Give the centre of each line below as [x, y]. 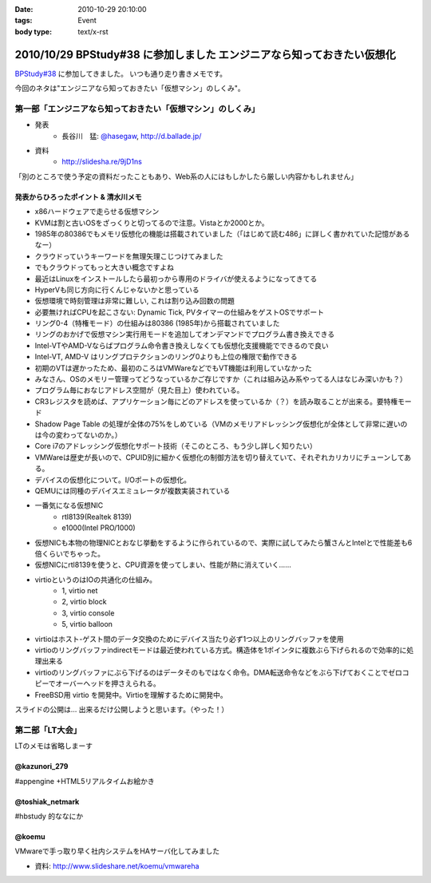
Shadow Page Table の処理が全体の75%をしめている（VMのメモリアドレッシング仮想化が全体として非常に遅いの [221, 424]
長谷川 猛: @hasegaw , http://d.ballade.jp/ [132, 136]
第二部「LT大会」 [48, 730]
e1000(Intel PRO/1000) [99, 528]
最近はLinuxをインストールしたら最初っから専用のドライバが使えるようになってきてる [176, 279]
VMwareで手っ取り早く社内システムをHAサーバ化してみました [117, 851]
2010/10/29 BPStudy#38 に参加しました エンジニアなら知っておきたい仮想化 [206, 55]
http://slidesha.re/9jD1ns [102, 162]
